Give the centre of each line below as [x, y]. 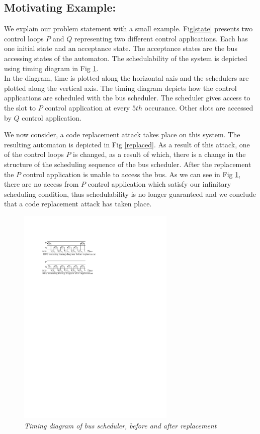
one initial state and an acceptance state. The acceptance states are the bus [121, 48]
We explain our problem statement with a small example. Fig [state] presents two [128, 29]
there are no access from [41, 184]
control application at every [88, 107]
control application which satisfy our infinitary [159, 184]
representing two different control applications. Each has [161, 38]
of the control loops [34, 154]
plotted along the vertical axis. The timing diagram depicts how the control [120, 88]
